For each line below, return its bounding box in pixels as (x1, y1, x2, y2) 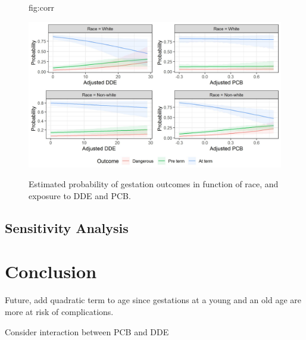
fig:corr (29, 1, 54, 13)
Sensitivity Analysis (5, 218, 129, 237)
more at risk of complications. (5, 306, 114, 317)
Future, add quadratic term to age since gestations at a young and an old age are (5, 294, 301, 306)
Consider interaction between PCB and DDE (5, 325, 169, 338)
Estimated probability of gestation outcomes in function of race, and (29, 178, 279, 190)
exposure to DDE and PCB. (29, 189, 131, 202)
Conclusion (5, 259, 97, 284)
